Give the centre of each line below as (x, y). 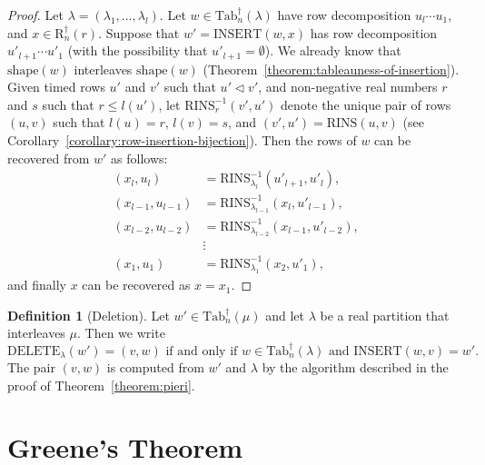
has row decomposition (374, 32)
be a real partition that (385, 315)
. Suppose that (139, 32)
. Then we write (121, 333)
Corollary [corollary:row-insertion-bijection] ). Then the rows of (182, 140)
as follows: (139, 158)
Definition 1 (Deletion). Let (89, 315)
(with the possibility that (138, 50)
